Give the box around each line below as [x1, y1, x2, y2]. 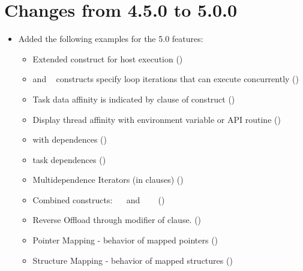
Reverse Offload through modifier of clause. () [32, 213, 202, 226]
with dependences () [32, 133, 107, 146]
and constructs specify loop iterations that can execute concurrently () [32, 73, 299, 85]
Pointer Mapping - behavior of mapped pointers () [32, 234, 218, 246]
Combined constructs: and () [32, 193, 165, 206]
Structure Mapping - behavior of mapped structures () [32, 254, 233, 266]
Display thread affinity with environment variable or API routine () [32, 113, 281, 125]
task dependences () [32, 153, 106, 165]
